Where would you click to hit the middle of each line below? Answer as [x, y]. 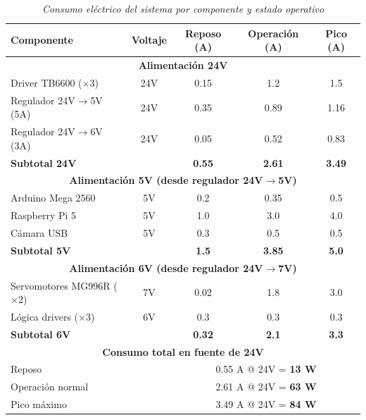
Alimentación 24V [183, 65]
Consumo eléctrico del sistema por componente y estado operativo [183, 8]
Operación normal [50, 387]
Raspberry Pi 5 [44, 215]
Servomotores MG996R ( [64, 285]
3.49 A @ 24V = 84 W [266, 404]
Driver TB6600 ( [46, 82]
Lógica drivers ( [45, 316]
